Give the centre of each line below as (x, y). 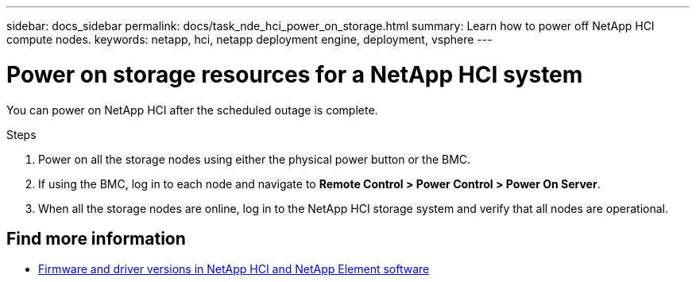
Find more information (96, 238)
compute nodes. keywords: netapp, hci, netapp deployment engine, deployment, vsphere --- (249, 39)
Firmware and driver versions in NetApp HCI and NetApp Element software (234, 269)
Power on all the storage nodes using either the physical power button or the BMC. (255, 159)
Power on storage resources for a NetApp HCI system (295, 74)
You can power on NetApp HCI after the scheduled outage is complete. (192, 110)
